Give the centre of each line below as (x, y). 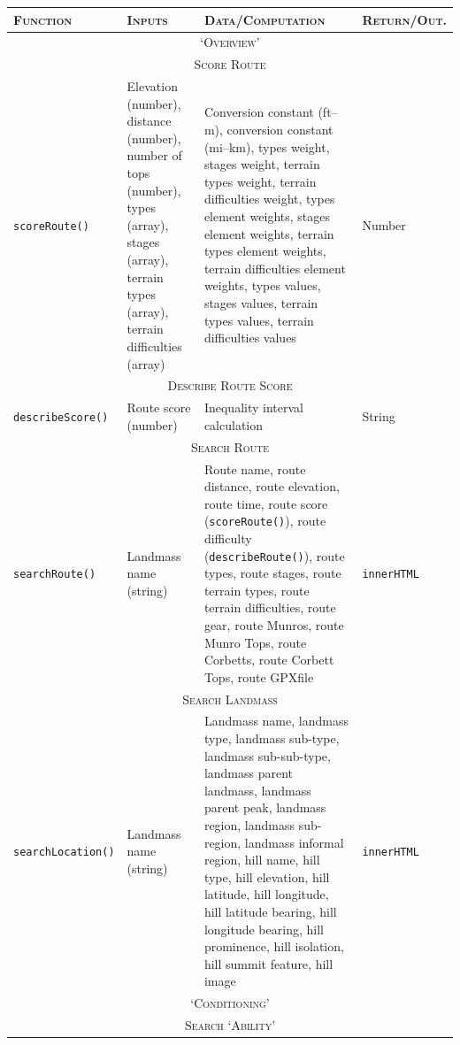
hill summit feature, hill (268, 963)
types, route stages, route (272, 573)
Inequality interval (253, 407)
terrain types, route (257, 590)
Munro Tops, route (255, 642)
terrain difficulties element (275, 268)
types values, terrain (259, 320)
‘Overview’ (230, 42)
